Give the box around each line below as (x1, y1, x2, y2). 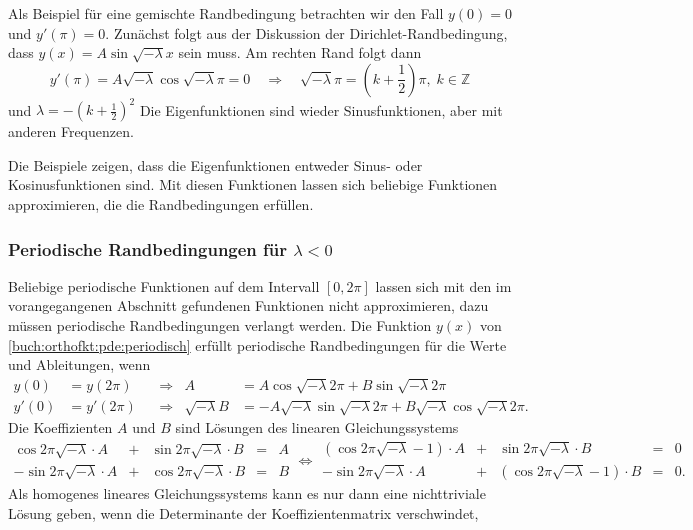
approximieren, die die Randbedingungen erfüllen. (8, 194, 314, 215)
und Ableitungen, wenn (8, 354, 151, 375)
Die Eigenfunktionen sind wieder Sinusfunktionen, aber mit (139, 99, 503, 120)
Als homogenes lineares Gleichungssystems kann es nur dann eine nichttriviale (8, 483, 486, 504)
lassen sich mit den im (375, 275, 512, 296)
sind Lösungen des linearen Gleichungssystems (175, 417, 459, 438)
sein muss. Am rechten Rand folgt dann (178, 42, 422, 63)
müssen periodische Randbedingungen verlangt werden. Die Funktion (8, 315, 432, 336)
